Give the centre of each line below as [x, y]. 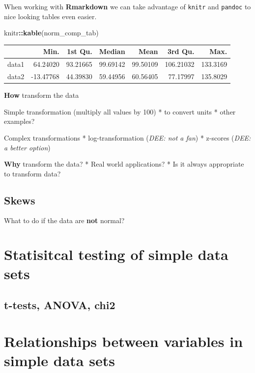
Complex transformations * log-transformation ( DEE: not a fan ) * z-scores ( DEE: [127, 137]
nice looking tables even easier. [50, 16]
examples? [19, 121]
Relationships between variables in [124, 341]
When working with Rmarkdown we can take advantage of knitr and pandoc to [127, 6]
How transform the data [42, 95]
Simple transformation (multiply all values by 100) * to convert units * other [120, 111]
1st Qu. [80, 51]
